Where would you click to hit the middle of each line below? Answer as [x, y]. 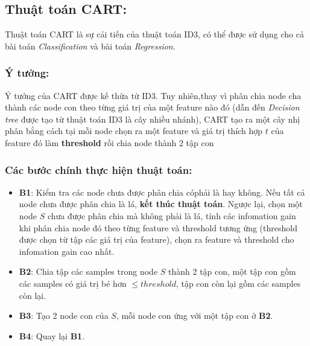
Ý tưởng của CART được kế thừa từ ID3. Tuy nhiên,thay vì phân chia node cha [153, 95]
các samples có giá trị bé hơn [73, 283]
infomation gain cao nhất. [67, 251]
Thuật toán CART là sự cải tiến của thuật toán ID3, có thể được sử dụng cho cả [154, 34]
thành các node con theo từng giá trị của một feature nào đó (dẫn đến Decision [152, 107]
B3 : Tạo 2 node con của [64, 316]
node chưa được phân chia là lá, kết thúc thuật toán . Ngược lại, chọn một [161, 204]
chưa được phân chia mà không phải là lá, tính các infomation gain [172, 215]
